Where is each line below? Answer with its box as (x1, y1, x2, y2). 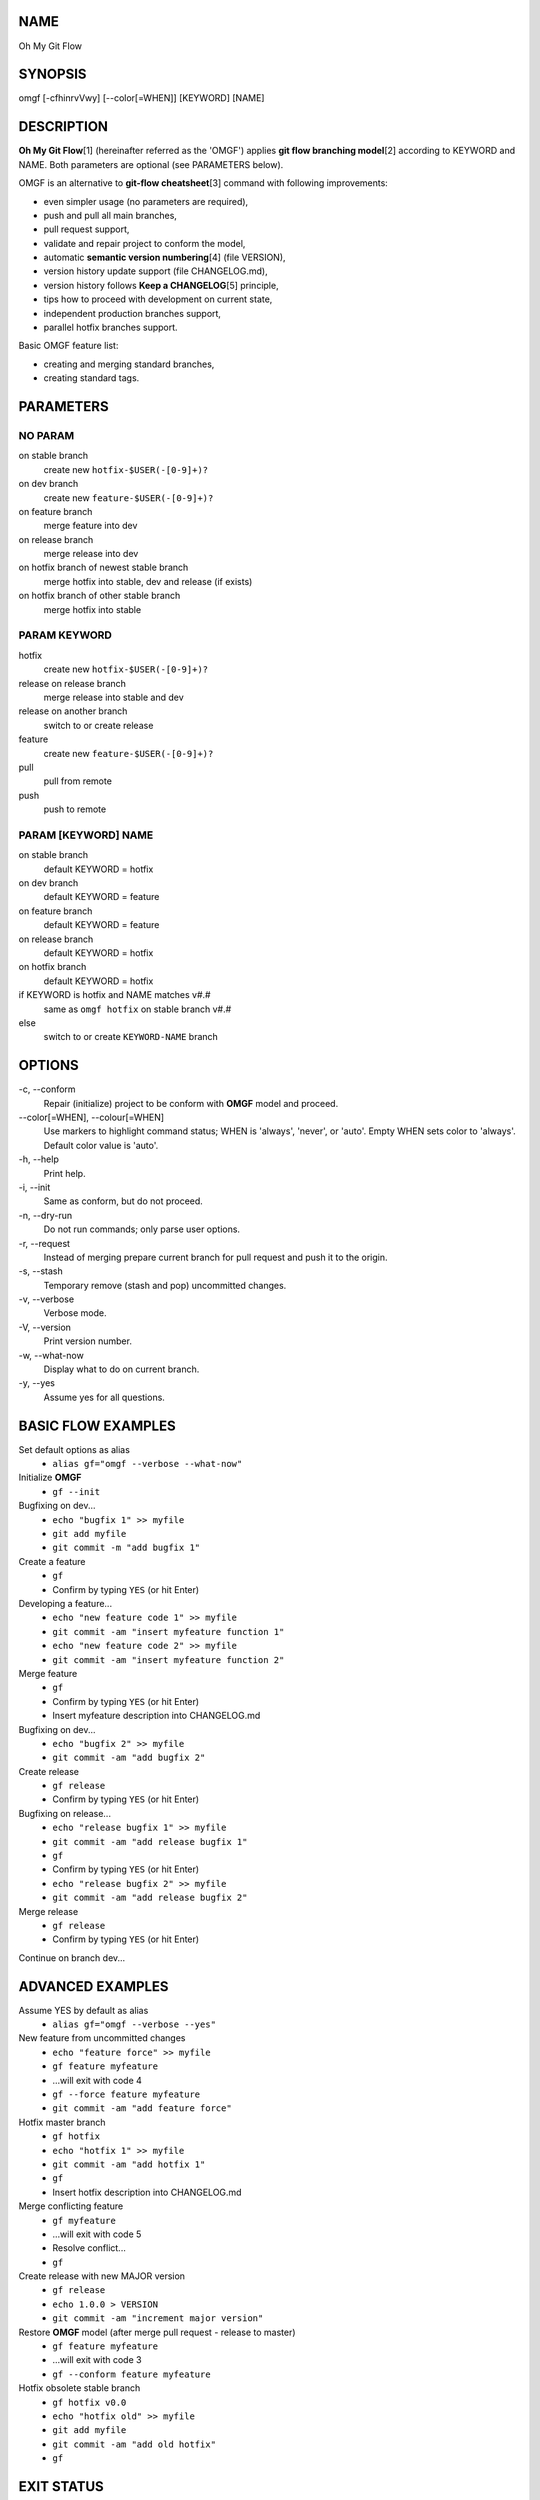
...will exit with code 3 (52, 2354, 142, 2366)
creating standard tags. (43, 372, 140, 384)
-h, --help (18, 1153, 59, 1165)
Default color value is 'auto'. (43, 1139, 159, 1151)
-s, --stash (18, 1265, 64, 1277)
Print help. (43, 1167, 86, 1179)
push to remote (43, 803, 107, 815)
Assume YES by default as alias (18, 2004, 149, 2016)
